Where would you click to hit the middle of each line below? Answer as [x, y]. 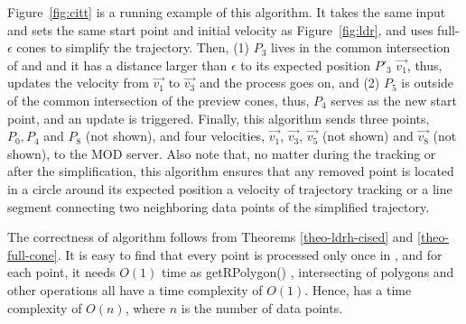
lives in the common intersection [361, 47]
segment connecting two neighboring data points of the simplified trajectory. [219, 206]
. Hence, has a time [358, 289]
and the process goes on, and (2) [289, 83]
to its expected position [305, 65]
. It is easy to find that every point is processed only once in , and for [250, 254]
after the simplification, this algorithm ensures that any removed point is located [231, 171]
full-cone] [33, 254]
